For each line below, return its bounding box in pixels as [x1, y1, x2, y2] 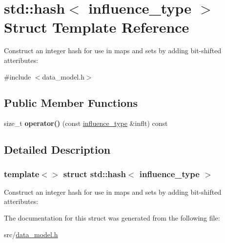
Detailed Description [4, 142, 111, 157]
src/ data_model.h [4, 229, 58, 239]
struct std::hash [63, 167, 126, 180]
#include [4, 71, 31, 81]
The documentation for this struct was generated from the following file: [4, 213, 220, 223]
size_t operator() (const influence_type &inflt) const [4, 118, 168, 128]
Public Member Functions [4, 95, 138, 110]
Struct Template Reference [4, 17, 189, 37]
